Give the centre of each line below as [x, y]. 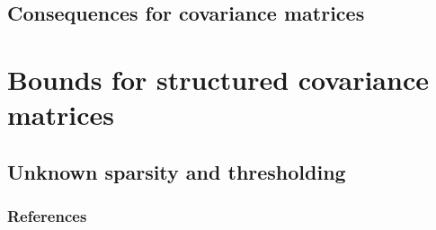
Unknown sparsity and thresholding [177, 171]
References [47, 216]
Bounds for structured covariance [218, 79]
